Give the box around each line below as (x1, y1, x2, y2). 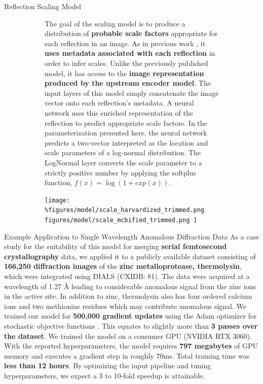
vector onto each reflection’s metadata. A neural (45, 97, 194, 108)
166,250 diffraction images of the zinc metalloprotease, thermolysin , (4, 261, 242, 271)
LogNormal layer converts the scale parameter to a (45, 157, 202, 167)
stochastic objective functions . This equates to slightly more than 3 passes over (4, 321, 258, 331)
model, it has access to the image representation (45, 67, 204, 78)
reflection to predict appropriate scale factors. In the (45, 117, 207, 128)
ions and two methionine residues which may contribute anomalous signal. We (4, 300, 247, 311)
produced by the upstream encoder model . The (45, 78, 211, 88)
